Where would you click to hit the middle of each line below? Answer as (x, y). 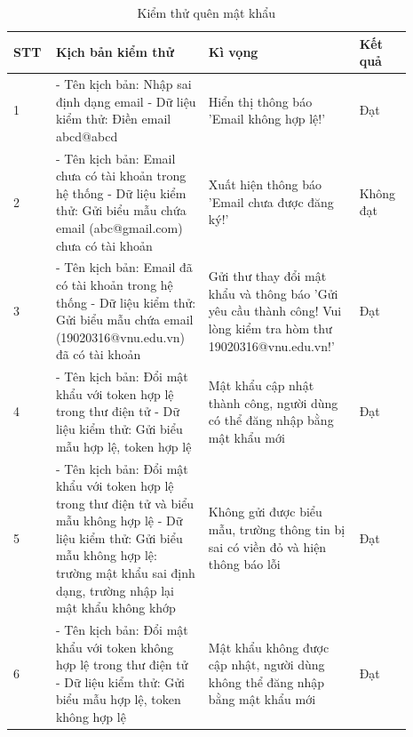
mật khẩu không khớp (115, 608)
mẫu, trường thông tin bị (277, 529)
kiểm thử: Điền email (113, 119)
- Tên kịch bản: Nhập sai (123, 84)
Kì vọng (233, 52)
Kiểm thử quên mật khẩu (206, 12)
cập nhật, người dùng (266, 665)
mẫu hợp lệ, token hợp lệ (123, 446)
